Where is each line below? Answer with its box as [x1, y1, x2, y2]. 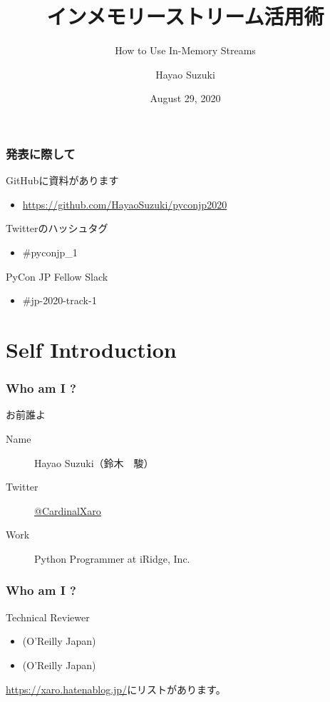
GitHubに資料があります [6, 173, 119, 188]
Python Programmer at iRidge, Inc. [34, 551, 190, 566]
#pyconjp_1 [22, 244, 78, 259]
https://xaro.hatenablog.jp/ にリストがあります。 [6, 681, 226, 696]
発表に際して [6, 144, 76, 162]
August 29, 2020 [150, 91, 221, 106]
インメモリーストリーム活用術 [46, 1, 324, 31]
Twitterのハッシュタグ [6, 221, 108, 236]
